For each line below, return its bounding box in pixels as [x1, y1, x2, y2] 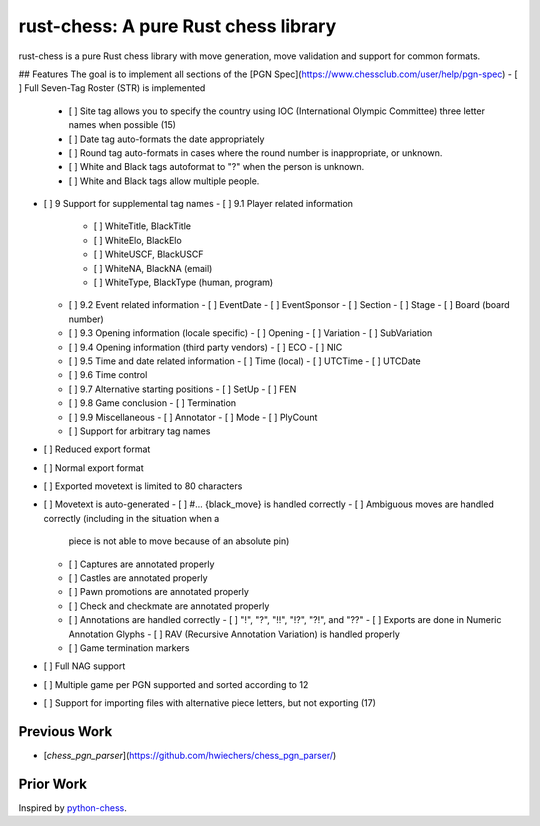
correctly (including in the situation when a [43, 512, 220, 524]
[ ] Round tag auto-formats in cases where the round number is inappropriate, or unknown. [68, 146, 443, 159]
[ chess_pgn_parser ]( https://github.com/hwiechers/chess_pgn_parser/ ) [43, 750, 337, 762]
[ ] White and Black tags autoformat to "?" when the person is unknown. [68, 161, 365, 173]
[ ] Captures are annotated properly [68, 558, 215, 570]
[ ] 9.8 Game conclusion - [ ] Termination [68, 397, 237, 409]
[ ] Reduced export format [43, 443, 151, 455]
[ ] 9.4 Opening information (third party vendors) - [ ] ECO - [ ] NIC [68, 341, 343, 353]
